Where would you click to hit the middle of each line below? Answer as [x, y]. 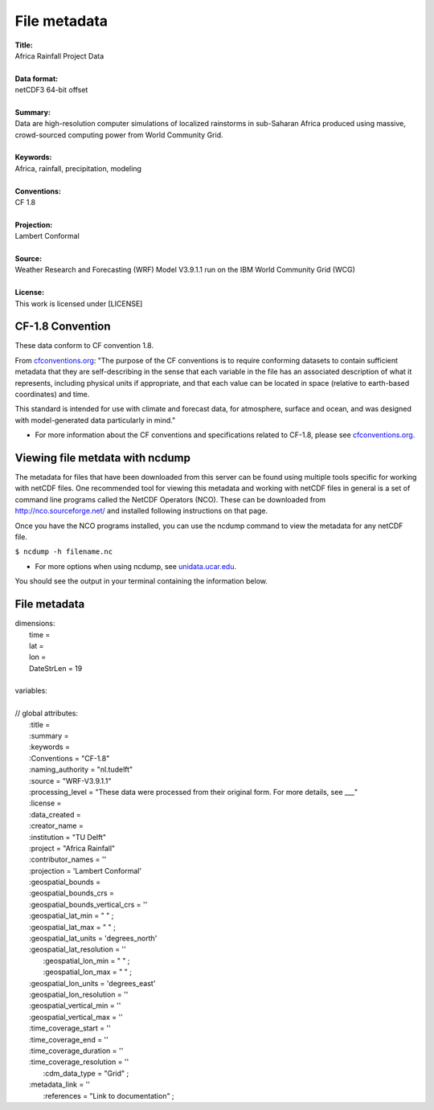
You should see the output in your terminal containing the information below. [141, 581]
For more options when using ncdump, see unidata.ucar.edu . [136, 566]
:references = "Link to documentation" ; [108, 1096]
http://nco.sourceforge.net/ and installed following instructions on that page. [141, 511]
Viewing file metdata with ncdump [102, 458]
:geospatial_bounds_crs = [72, 893]
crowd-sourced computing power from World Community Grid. [119, 135]
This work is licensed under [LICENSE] [79, 303]
